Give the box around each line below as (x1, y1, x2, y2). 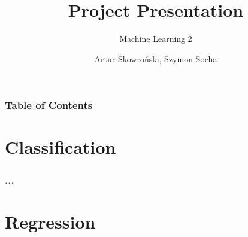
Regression (5, 209, 96, 233)
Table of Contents (5, 98, 93, 113)
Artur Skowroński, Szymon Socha (94, 52, 217, 65)
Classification (5, 135, 116, 159)
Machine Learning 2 (119, 32, 192, 45)
